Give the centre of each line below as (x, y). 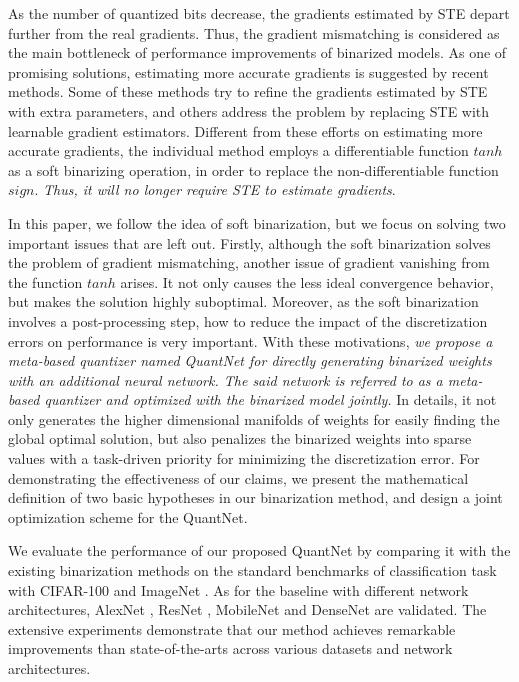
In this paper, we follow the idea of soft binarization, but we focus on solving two (257, 222)
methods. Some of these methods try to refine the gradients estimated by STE (248, 91)
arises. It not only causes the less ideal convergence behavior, (307, 281)
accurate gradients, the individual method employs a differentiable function (238, 150)
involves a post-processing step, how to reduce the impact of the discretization (248, 320)
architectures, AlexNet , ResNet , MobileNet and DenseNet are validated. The (247, 609)
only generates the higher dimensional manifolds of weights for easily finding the (254, 418)
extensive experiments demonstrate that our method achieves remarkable (232, 628)
